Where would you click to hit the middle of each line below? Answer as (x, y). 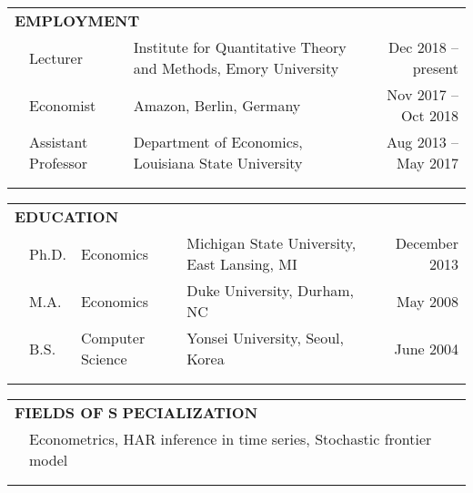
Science (104, 359)
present (435, 68)
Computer (113, 338)
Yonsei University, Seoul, (265, 338)
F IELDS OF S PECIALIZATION (136, 412)
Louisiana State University (218, 163)
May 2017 (427, 163)
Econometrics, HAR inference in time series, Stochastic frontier (231, 439)
